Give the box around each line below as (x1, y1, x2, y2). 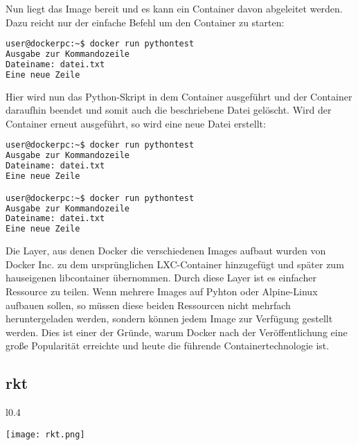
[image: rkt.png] (6, 429, 85, 439)
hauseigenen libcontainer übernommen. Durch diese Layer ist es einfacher (6, 270, 316, 285)
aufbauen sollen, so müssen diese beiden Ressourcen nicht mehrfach (6, 297, 291, 312)
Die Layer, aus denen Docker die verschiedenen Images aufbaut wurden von (6, 243, 326, 258)
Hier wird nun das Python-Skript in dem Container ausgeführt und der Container (6, 89, 352, 103)
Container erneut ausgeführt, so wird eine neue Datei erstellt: (6, 116, 266, 130)
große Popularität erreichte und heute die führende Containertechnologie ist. (6, 338, 330, 353)
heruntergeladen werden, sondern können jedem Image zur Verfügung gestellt (6, 311, 333, 326)
